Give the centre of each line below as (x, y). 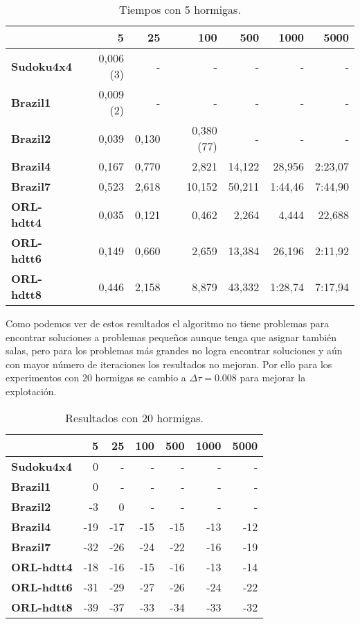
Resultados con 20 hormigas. (134, 417)
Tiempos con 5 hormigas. (180, 9)
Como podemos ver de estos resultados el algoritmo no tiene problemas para (168, 323)
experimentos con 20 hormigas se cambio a (96, 378)
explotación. (31, 391)
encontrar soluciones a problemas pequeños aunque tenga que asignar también (171, 337)
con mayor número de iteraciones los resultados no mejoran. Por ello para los (169, 364)
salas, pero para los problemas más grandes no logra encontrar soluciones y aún (174, 350)
